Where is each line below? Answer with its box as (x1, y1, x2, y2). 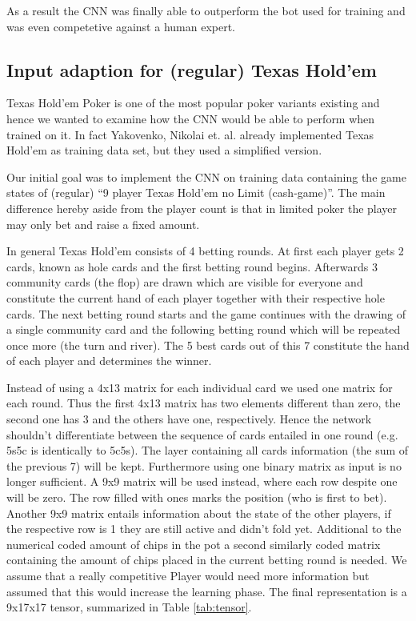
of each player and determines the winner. (6, 352, 212, 369)
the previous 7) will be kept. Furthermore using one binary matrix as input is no (6, 457, 402, 474)
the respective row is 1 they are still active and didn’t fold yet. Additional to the (6, 520, 402, 537)
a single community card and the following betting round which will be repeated (6, 321, 401, 338)
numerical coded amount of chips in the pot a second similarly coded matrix (6, 535, 381, 552)
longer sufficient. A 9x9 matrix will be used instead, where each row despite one (6, 473, 398, 490)
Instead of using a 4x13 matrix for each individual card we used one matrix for (6, 379, 393, 395)
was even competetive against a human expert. (6, 18, 235, 34)
